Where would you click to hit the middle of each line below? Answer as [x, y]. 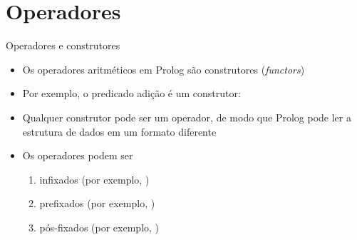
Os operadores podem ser [78, 155]
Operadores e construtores [63, 45]
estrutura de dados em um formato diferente [119, 131]
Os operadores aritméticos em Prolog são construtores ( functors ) [164, 69]
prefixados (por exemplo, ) [97, 203]
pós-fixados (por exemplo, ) [99, 227]
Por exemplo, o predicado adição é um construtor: [131, 93]
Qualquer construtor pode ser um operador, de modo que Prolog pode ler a [187, 117]
